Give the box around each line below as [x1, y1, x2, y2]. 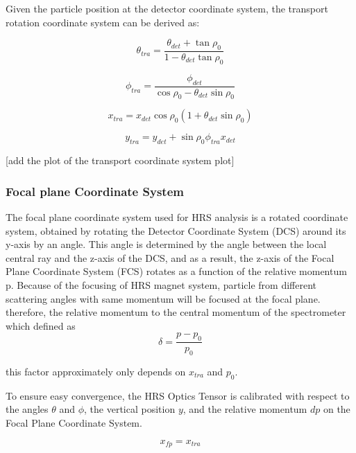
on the [323, 402, 350, 416]
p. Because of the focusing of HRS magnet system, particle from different [6, 278, 316, 292]
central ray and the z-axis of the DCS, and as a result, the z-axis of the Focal [6, 250, 334, 265]
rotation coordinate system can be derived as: [6, 15, 200, 29]
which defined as [6, 318, 76, 332]
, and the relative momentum [183, 402, 307, 416]
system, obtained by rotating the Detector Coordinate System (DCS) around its [6, 223, 346, 238]
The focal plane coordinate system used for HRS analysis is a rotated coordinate [6, 210, 348, 224]
